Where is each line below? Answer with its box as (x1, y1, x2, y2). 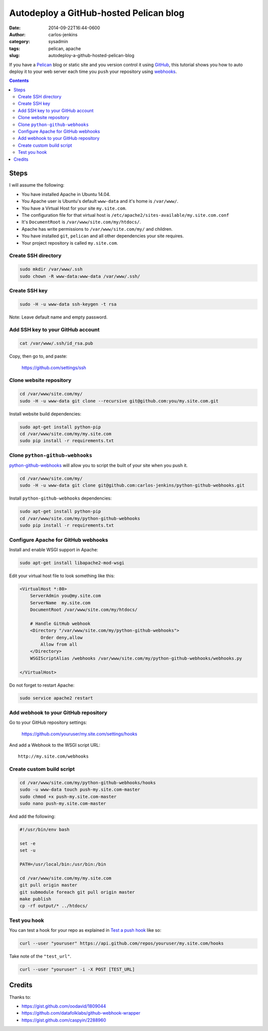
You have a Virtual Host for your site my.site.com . (21, 205, 127, 211)
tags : (9, 45, 20, 52)
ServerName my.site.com (30, 600, 91, 605)
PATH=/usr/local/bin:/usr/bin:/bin (19, 861, 106, 867)
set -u (19, 847, 36, 853)
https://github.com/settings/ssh (21, 365, 86, 371)
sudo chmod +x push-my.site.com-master (19, 794, 117, 799)
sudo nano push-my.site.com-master (19, 801, 106, 806)
